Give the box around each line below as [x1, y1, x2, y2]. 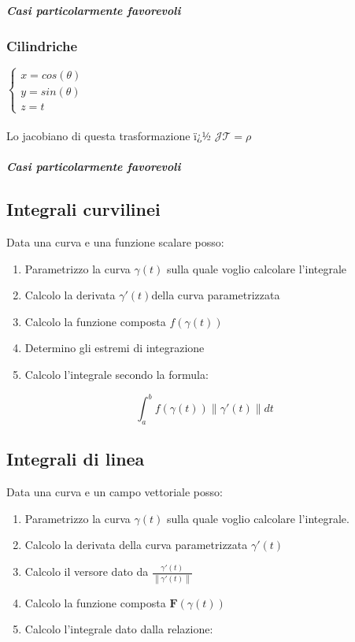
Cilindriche [6, 35, 78, 55]
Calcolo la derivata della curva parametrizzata [24, 536, 248, 553]
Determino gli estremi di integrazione [24, 340, 205, 356]
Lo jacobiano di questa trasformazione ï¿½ [6, 128, 212, 144]
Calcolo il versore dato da [24, 563, 149, 580]
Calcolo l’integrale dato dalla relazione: [24, 621, 213, 637]
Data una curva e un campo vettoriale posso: [6, 484, 223, 500]
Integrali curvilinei [6, 197, 161, 221]
